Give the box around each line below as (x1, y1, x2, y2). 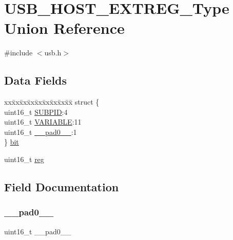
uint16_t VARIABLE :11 (4, 116, 82, 127)
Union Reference (4, 17, 125, 38)
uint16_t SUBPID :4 (4, 106, 68, 117)
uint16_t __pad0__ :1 (4, 126, 77, 137)
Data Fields (4, 72, 67, 88)
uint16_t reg (4, 154, 44, 165)
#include (4, 47, 33, 58)
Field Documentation (4, 179, 119, 195)
